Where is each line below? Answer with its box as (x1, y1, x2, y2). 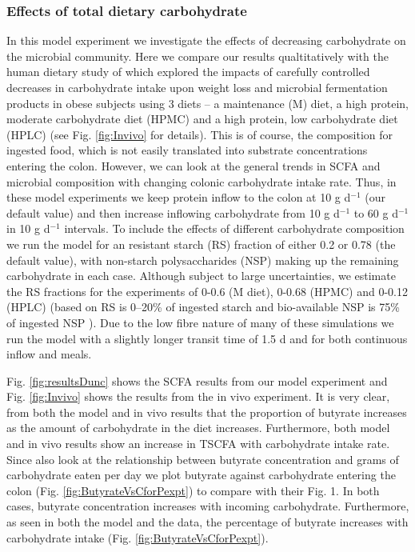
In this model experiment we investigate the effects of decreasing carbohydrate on (6, 32, 406, 49)
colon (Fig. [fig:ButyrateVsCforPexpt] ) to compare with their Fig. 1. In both (6, 482, 380, 498)
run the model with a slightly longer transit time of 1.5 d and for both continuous (6, 330, 408, 346)
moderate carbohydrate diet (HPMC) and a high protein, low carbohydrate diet (6, 110, 398, 127)
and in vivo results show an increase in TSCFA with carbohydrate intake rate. (6, 435, 390, 452)
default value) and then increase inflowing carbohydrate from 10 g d (6, 204, 340, 221)
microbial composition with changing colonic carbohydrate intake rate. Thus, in (6, 173, 397, 190)
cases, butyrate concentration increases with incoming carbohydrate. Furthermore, (6, 498, 409, 514)
